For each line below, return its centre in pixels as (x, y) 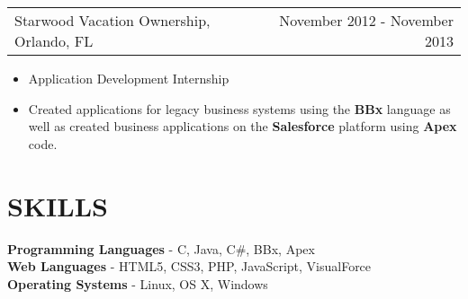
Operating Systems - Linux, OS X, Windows (138, 283)
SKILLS (58, 205)
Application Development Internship (129, 78)
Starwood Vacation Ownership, (112, 20)
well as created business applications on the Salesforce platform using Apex (243, 126)
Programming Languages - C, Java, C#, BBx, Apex (161, 248)
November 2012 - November (366, 20)
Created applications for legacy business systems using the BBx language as (239, 108)
